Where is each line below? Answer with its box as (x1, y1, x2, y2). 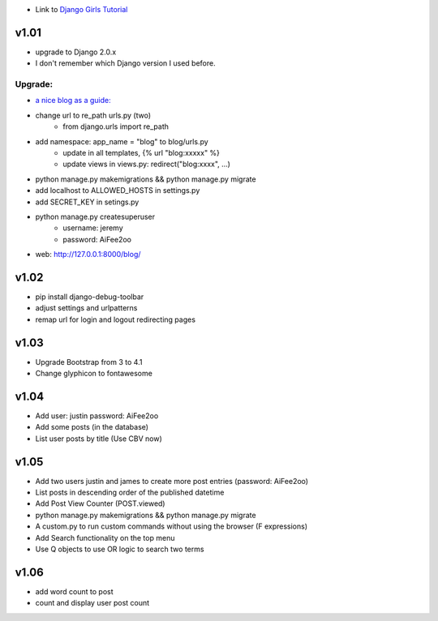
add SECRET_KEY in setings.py (35, 197, 140, 207)
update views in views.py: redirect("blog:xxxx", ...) (62, 159, 231, 169)
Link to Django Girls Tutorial (35, 5, 128, 14)
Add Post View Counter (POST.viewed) (35, 499, 165, 508)
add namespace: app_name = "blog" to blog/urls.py (35, 136, 208, 146)
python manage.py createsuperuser (35, 212, 156, 221)
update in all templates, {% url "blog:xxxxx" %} (62, 148, 221, 157)
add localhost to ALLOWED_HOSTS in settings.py (35, 186, 200, 195)
